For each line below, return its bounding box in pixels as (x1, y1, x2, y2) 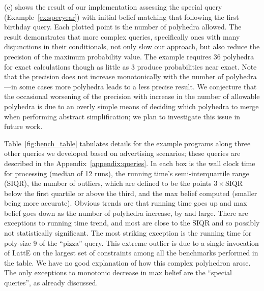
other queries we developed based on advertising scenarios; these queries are (4, 148, 241, 158)
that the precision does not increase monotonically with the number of (4, 71, 224, 82)
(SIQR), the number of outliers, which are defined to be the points (4, 178, 212, 188)
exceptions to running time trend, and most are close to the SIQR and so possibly (4, 217, 260, 228)
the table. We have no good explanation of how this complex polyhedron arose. (4, 257, 251, 268)
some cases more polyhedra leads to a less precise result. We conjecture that (19, 81, 257, 91)
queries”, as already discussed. (4, 277, 98, 288)
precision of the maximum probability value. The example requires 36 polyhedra (4, 51, 254, 61)
